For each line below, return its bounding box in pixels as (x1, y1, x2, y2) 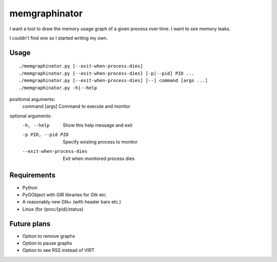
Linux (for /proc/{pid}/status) (22, 206, 84, 212)
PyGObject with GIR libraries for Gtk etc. (22, 191, 107, 197)
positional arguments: (9, 96, 55, 102)
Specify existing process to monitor (63, 138, 138, 145)
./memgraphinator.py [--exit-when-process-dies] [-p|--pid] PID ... (18, 70, 194, 76)
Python (22, 185, 38, 191)
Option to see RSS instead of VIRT (22, 247, 95, 253)
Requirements (9, 171, 56, 179)
